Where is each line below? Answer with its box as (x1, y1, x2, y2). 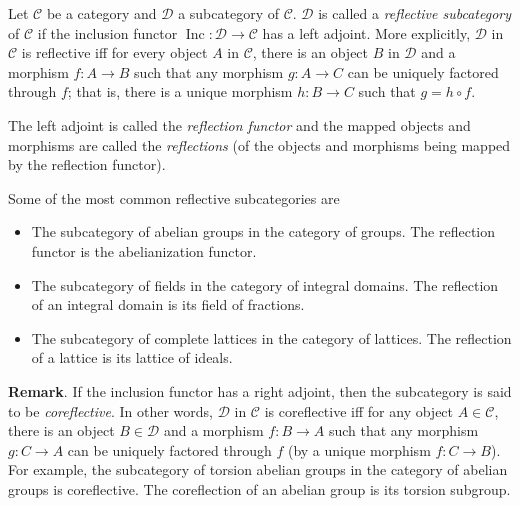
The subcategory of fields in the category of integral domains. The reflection (31, 274, 499, 295)
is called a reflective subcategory (318, 3, 512, 23)
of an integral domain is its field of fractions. (31, 294, 305, 315)
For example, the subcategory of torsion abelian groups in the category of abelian (8, 459, 508, 480)
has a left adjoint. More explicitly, (262, 22, 471, 43)
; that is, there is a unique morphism (67, 81, 293, 102)
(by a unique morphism (287, 439, 431, 460)
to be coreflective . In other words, (8, 400, 213, 421)
